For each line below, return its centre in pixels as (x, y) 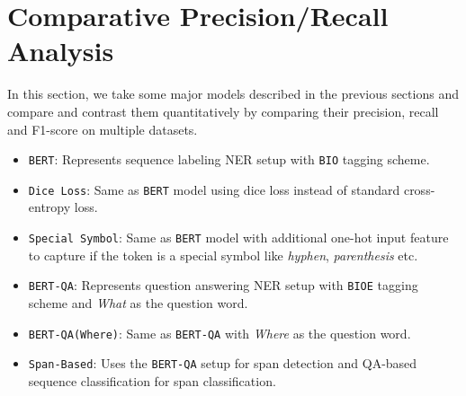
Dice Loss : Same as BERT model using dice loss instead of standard (214, 189)
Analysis (61, 51)
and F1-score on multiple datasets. (103, 129)
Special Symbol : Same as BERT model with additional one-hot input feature (238, 237)
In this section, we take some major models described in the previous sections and (233, 94)
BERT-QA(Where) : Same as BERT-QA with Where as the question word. (220, 333)
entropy (49, 207)
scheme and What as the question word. (138, 302)
